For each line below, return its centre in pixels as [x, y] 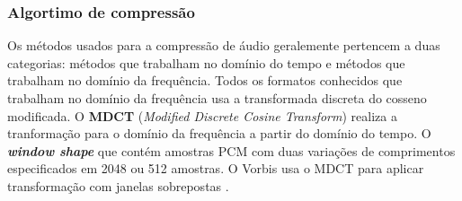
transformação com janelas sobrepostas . [118, 185]
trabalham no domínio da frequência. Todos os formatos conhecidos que [205, 80]
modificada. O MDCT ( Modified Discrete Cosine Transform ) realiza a [202, 115]
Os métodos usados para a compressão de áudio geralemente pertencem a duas [224, 45]
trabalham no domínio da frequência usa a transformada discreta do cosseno [217, 98]
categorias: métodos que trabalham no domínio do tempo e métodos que [206, 62]
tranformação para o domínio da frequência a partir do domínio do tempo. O [219, 133]
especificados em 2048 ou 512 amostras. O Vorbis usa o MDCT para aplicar [216, 168]
